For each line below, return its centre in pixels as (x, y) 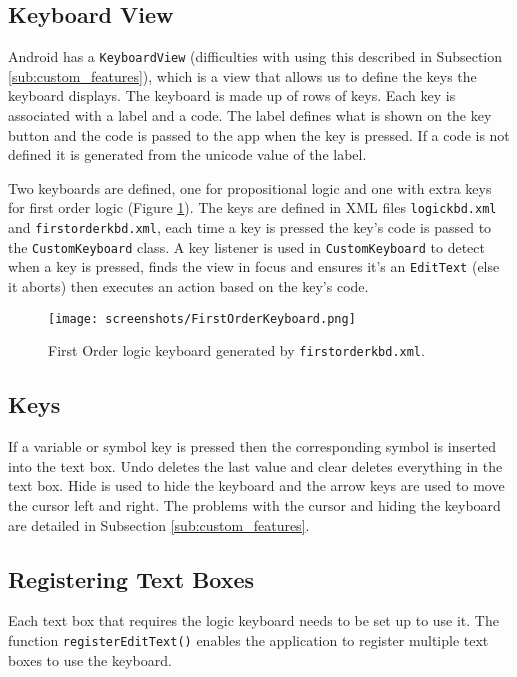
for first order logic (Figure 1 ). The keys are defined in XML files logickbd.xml (252, 207)
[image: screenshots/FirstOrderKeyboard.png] (202, 318)
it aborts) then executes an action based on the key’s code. (188, 286)
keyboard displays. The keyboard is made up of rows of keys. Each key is (232, 95)
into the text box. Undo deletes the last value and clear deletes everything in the (255, 465)
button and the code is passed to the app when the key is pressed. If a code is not (259, 134)
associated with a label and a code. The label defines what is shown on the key (250, 115)
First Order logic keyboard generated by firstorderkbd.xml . (236, 350)
